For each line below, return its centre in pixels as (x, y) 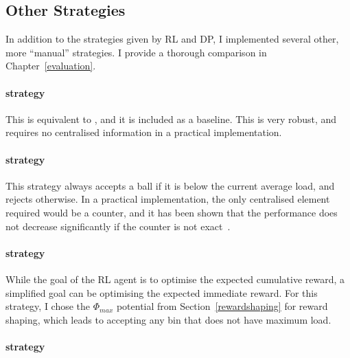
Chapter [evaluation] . (51, 66)
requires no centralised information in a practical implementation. (144, 132)
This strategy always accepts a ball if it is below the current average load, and (170, 185)
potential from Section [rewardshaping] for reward (222, 306)
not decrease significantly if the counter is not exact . (118, 226)
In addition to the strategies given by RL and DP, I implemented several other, (172, 39)
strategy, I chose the (48, 306)
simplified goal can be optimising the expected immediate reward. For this (162, 292)
